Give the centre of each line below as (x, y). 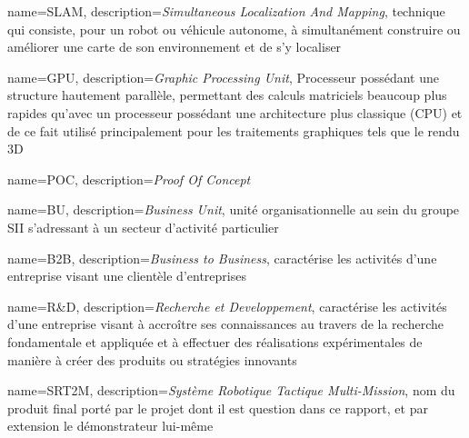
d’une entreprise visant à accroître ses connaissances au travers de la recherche (225, 324)
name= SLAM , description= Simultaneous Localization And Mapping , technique (226, 11)
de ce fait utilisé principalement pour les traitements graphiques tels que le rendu (234, 130)
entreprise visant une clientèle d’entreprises (127, 276)
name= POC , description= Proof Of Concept (129, 179)
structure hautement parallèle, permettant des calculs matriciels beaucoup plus (227, 95)
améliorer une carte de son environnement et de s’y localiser (175, 47)
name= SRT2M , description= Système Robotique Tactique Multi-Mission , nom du (231, 390)
